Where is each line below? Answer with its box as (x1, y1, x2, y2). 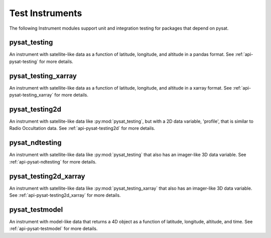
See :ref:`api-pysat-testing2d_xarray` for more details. (9, 192, 121, 198)
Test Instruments (9, 8, 82, 19)
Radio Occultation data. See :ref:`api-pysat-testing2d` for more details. (9, 125, 156, 131)
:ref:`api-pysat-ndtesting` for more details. (9, 158, 97, 165)
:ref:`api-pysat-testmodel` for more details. (9, 225, 98, 231)
